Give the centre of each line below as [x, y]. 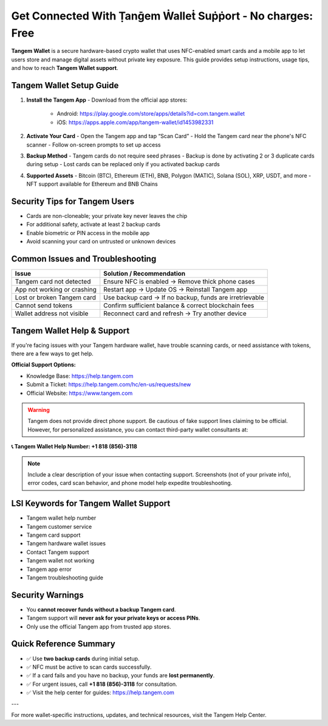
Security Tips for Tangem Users [73, 201]
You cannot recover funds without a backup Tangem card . [101, 609]
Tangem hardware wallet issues [66, 543]
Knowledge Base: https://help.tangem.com [80, 376]
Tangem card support [53, 535]
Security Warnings [48, 595]
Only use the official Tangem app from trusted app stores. [99, 626]
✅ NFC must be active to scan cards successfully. [89, 667]
